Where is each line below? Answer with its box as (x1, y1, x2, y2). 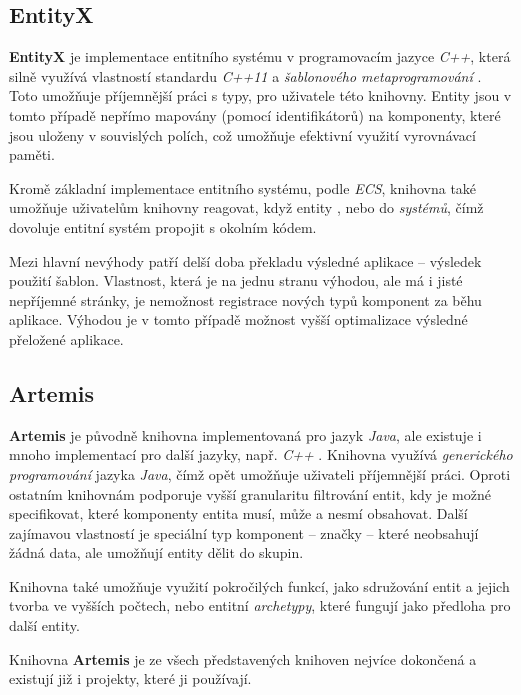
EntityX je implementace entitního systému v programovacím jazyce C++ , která (9, 46, 511, 67)
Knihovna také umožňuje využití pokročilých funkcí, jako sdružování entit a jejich (9, 575, 510, 596)
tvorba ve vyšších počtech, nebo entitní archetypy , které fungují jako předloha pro (9, 595, 511, 616)
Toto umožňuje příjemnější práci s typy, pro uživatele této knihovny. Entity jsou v (9, 85, 512, 106)
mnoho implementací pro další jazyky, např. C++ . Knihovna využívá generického (9, 444, 513, 465)
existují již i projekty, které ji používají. (9, 668, 252, 689)
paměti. (9, 144, 55, 165)
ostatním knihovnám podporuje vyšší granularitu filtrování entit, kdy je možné (9, 483, 491, 504)
